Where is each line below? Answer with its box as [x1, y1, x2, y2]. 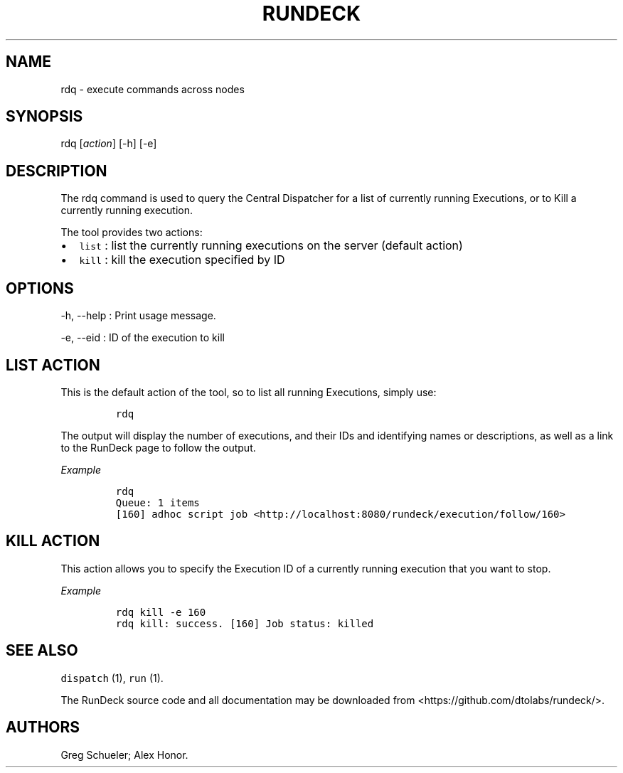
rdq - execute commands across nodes [60, 82, 245, 95]
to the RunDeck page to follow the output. [60, 441, 256, 454]
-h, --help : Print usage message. [60, 309, 216, 322]
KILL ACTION [6, 532, 100, 550]
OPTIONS [6, 279, 74, 297]
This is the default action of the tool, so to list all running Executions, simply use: [60, 385, 437, 398]
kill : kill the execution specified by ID [79, 252, 285, 267]
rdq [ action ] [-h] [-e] [60, 137, 157, 150]
